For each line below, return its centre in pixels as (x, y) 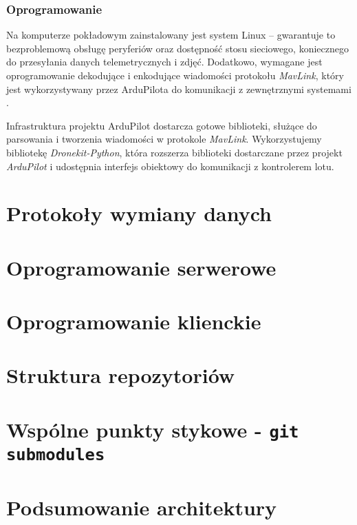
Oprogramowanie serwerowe (141, 267)
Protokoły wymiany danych (139, 213)
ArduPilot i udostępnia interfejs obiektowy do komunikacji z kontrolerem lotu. (170, 166)
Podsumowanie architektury (142, 507)
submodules (56, 455)
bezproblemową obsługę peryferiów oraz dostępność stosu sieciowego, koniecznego (177, 48)
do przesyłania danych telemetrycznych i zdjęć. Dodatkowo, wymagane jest (164, 62)
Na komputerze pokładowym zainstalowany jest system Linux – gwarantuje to (171, 35)
